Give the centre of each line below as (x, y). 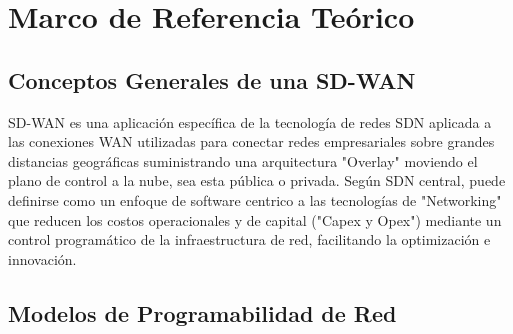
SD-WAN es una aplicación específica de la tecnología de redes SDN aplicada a (250, 121)
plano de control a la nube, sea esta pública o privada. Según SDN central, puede (257, 180)
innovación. (42, 258)
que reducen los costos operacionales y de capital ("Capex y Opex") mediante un (255, 219)
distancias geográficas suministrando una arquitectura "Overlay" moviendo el (243, 160)
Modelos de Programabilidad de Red (202, 312)
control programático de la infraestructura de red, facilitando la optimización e (249, 239)
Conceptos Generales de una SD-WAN (212, 79)
